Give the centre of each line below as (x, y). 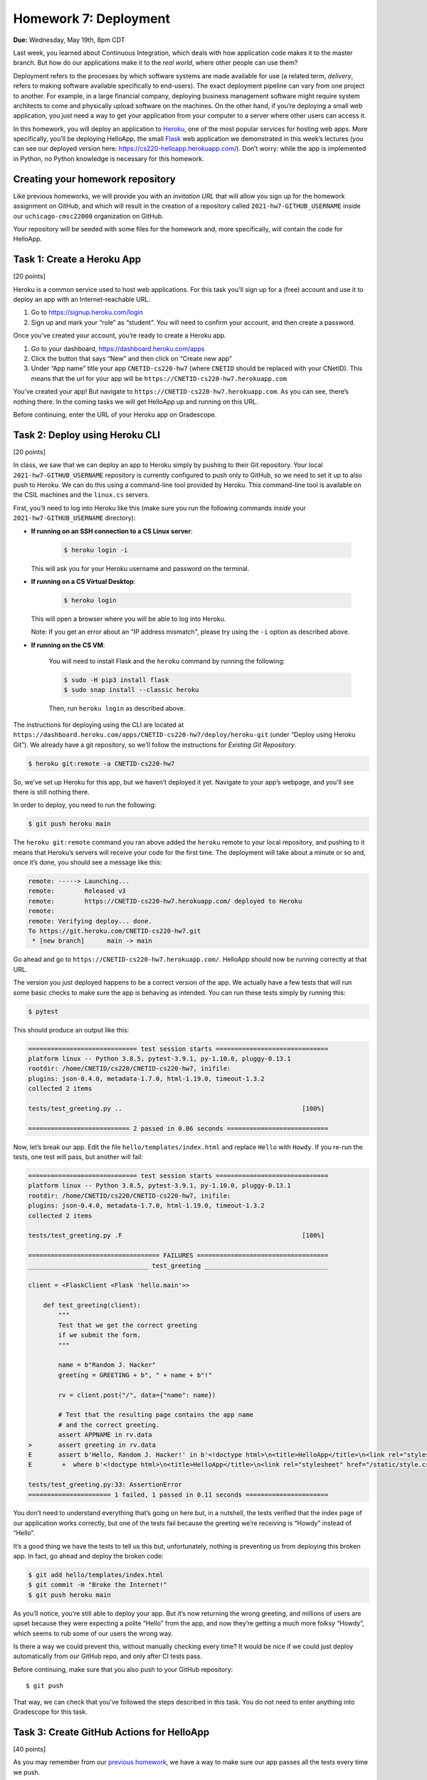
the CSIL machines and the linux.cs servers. (81, 495)
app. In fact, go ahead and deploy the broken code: (88, 1556)
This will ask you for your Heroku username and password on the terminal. (140, 568)
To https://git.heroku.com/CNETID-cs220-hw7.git (115, 931)
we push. (27, 1772)
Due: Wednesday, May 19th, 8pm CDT (69, 40)
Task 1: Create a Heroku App (77, 260)
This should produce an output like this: (71, 1030)
